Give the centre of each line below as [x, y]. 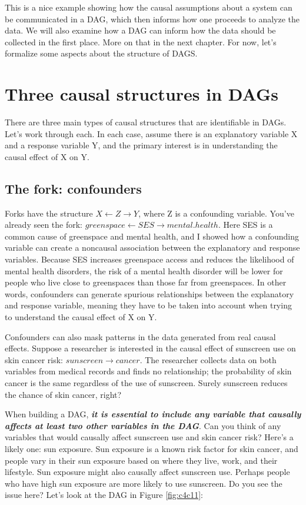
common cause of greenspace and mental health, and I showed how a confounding [152, 236]
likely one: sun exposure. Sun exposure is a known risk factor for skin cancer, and [152, 448]
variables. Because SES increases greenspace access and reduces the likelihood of [149, 259]
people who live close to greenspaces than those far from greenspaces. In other [146, 282]
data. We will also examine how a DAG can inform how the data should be [140, 30]
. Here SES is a [245, 225]
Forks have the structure [49, 213]
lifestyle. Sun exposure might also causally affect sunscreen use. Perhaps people [147, 472]
